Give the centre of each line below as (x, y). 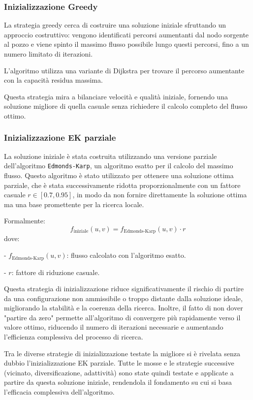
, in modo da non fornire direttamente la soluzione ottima (160, 195)
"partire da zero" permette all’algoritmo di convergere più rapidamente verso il (122, 317)
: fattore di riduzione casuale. (56, 272)
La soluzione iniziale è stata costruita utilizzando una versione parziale (111, 156)
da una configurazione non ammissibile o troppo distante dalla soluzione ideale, (123, 298)
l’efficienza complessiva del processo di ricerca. (74, 337)
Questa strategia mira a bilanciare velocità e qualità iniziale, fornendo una (116, 96)
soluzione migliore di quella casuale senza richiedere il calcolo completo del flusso (126, 106)
